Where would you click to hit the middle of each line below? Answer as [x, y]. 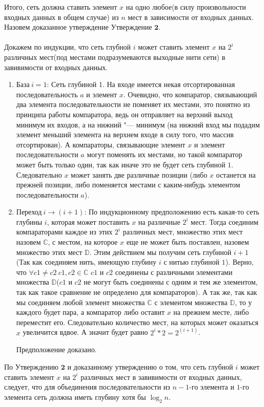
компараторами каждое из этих [64, 232]
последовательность [47, 94]
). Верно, [239, 262]
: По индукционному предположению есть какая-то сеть [172, 212]
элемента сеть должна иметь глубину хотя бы [75, 397]
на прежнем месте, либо [211, 312]
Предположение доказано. [56, 349]
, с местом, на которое [83, 242]
